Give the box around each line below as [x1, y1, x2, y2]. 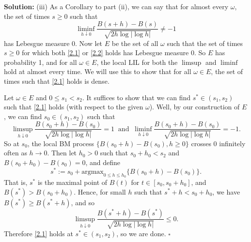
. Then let [47, 148, 77, 158]
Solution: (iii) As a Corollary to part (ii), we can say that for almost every [4, 1, 229, 11]
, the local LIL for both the [96, 57, 178, 67]
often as [4, 148, 27, 158]
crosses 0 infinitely [191, 138, 246, 148]
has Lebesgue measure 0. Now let [4, 38, 103, 48]
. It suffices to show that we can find [82, 92, 191, 102]
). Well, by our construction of [149, 102, 240, 112]
